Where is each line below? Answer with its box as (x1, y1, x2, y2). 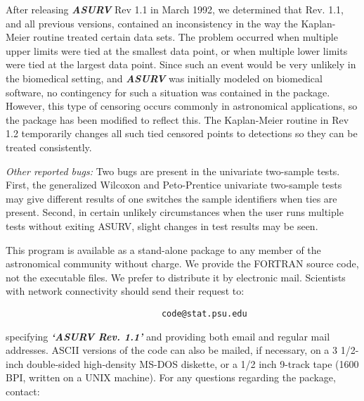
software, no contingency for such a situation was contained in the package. (6, 84, 330, 99)
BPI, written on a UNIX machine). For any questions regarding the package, (6, 370, 336, 385)
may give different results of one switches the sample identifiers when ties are (6, 191, 337, 205)
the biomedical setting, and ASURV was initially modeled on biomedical (6, 70, 323, 85)
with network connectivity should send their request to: (6, 284, 245, 298)
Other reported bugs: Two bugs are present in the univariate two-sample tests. (6, 163, 340, 178)
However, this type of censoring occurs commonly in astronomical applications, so (6, 98, 358, 113)
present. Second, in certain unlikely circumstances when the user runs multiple (6, 205, 344, 219)
